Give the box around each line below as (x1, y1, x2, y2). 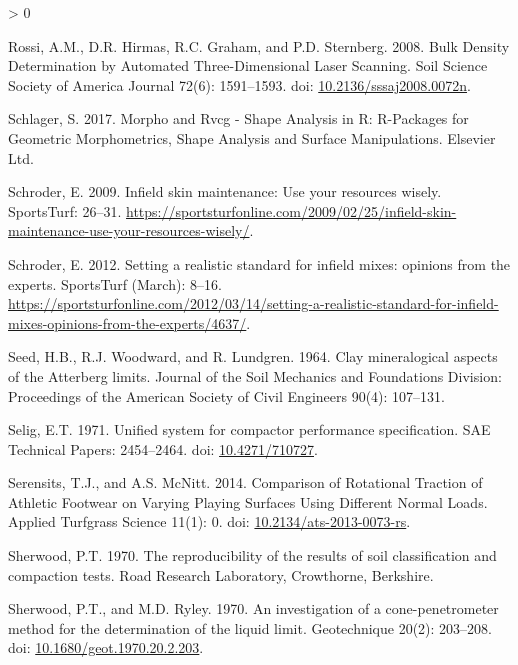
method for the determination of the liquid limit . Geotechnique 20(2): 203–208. (8, 617, 493, 638)
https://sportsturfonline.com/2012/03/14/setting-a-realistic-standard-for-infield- (8, 293, 499, 314)
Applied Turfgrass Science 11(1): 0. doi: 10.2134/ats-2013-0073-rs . (8, 511, 411, 532)
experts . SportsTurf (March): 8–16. (8, 273, 222, 294)
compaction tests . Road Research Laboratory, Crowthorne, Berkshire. (8, 564, 434, 585)
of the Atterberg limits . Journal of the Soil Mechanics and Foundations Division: (8, 365, 502, 386)
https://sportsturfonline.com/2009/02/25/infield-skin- (126, 200, 457, 221)
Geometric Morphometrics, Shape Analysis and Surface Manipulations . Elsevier (8, 127, 496, 148)
